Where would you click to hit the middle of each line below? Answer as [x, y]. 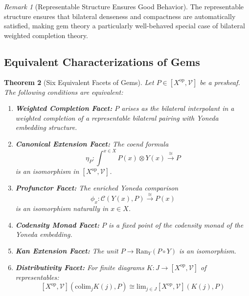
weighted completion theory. [46, 35]
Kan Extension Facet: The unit [67, 251]
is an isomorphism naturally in [62, 208]
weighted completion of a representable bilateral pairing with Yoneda [117, 117]
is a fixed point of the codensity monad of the [176, 224]
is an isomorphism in [47, 171]
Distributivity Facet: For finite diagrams [80, 267]
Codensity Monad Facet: [57, 224]
